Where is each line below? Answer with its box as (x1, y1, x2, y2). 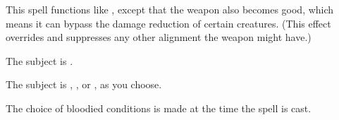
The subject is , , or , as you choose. (6, 77, 162, 92)
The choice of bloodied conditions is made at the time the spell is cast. (6, 100, 312, 115)
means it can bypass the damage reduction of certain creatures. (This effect (6, 16, 331, 30)
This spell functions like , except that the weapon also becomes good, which (6, 2, 334, 16)
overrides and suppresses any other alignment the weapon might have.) (6, 30, 312, 44)
